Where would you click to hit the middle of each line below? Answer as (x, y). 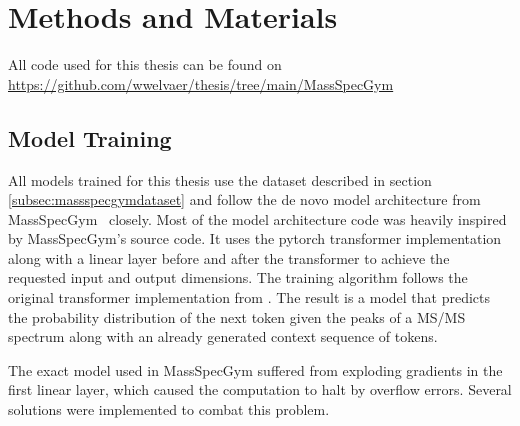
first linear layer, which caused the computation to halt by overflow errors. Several (260, 389)
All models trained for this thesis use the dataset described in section (220, 179)
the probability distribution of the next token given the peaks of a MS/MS (237, 316)
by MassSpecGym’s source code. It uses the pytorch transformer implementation (255, 238)
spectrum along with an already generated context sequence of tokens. (223, 336)
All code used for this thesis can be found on (145, 64)
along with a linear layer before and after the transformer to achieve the (229, 257)
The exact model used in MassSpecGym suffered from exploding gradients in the (255, 369)
